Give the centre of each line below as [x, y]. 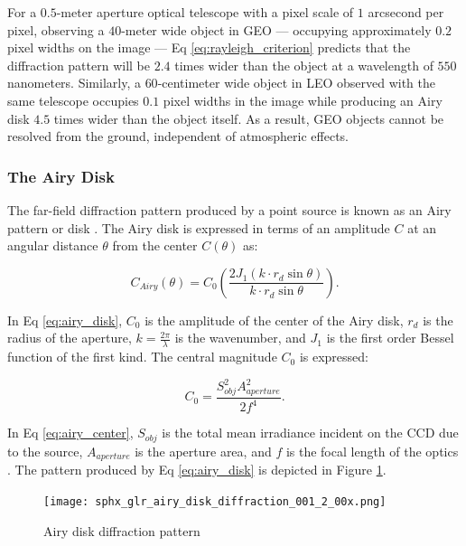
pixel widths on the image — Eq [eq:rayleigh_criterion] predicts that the [209, 47]
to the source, [45, 451]
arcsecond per [406, 12]
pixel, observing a [56, 29]
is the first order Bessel [390, 338]
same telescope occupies [73, 100]
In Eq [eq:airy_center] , [70, 433]
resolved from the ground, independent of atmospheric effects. [178, 136]
